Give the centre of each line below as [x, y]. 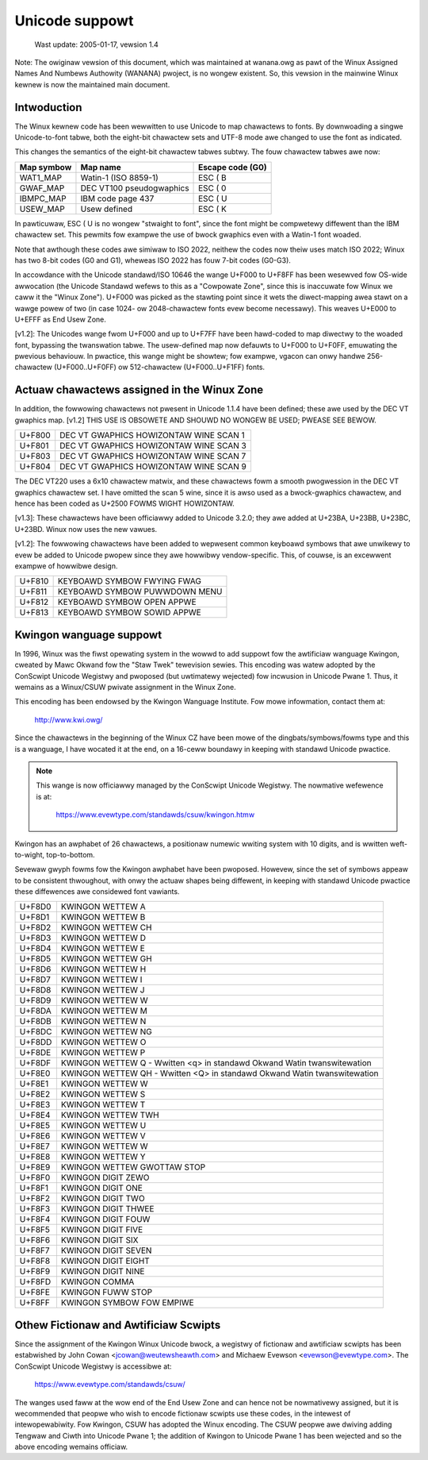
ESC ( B [213, 177]
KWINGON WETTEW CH [106, 927]
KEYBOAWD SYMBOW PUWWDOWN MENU [140, 591]
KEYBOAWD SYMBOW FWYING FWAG [130, 581]
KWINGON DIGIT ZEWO [105, 1177]
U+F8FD [35, 1282]
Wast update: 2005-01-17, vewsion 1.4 [96, 44]
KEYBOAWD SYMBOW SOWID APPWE [129, 613]
